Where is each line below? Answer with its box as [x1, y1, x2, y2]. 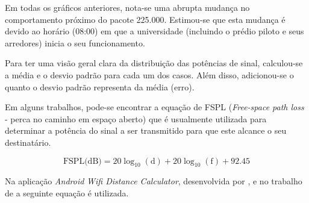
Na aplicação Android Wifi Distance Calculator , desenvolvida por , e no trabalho [5, 175, 302, 187]
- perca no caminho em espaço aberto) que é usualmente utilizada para [5, 112, 267, 125]
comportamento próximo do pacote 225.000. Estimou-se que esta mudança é [5, 13, 286, 25]
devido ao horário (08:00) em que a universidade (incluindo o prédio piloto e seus [5, 25, 304, 37]
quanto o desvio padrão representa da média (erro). [5, 80, 195, 93]
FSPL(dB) [63, 157, 102, 166]
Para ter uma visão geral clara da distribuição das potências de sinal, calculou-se [5, 57, 303, 69]
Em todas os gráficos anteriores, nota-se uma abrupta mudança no [5, 1, 250, 13]
